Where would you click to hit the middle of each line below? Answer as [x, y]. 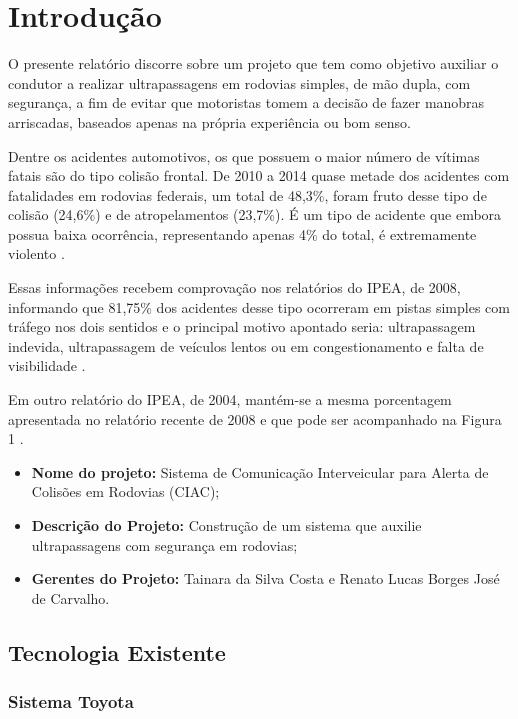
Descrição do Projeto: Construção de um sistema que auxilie [226, 525]
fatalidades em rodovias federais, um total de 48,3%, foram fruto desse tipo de [247, 194]
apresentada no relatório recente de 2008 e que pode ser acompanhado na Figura [255, 418]
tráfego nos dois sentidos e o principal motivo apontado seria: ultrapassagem [242, 326]
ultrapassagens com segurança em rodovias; [164, 544]
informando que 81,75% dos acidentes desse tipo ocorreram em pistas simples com [259, 306]
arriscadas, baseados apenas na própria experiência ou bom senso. [209, 121]
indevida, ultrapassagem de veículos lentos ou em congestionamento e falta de [246, 345]
